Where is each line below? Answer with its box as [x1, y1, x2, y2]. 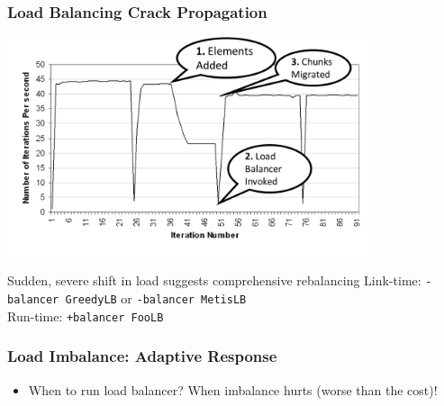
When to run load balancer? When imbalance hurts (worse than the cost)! [28, 380, 438, 399]
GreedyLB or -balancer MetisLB [65, 289, 247, 307]
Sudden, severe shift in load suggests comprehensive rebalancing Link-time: [7, 271, 421, 290]
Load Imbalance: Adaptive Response [7, 345, 277, 367]
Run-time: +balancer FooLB [7, 306, 164, 325]
